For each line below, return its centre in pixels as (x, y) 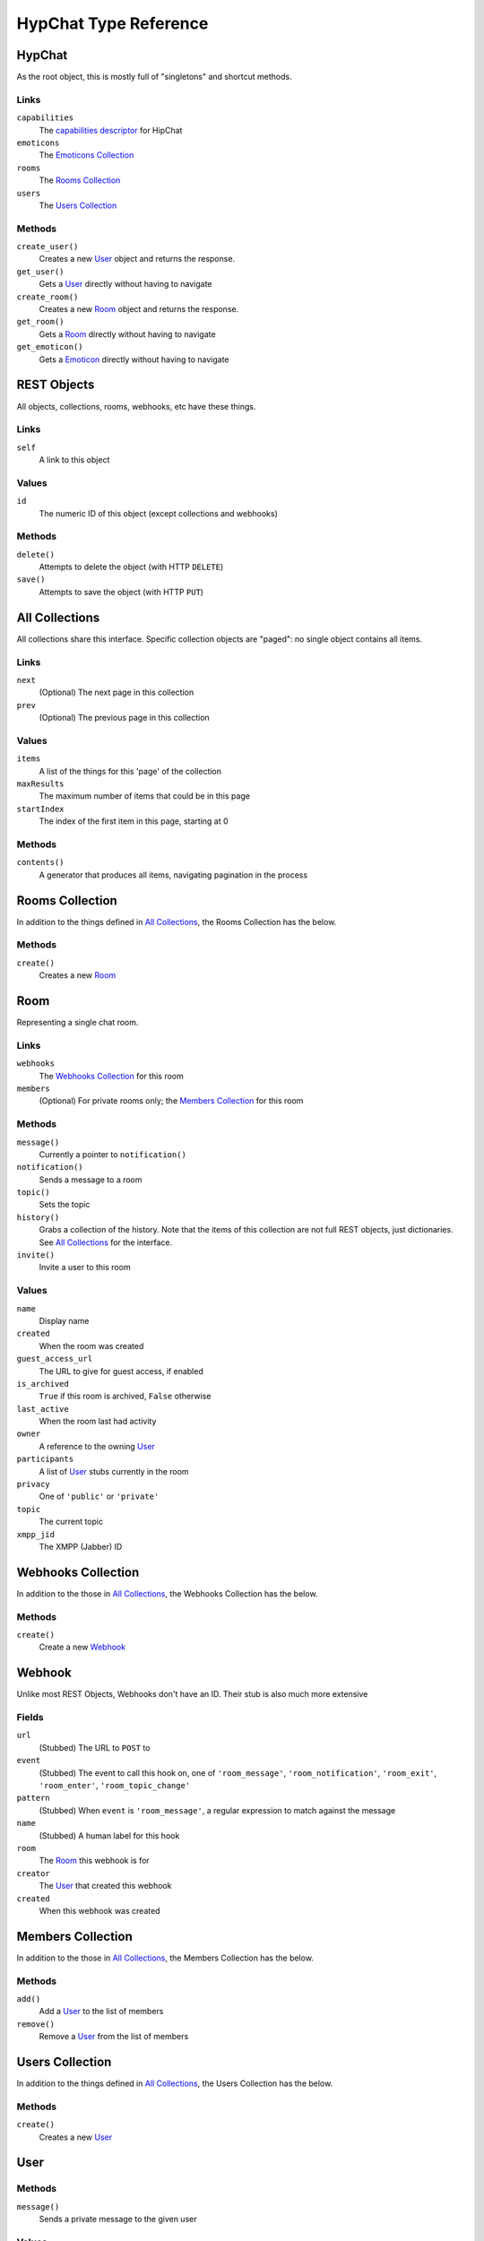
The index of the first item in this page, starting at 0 (134, 821)
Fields (30, 1718)
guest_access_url (55, 1359)
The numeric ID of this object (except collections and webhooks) (158, 513)
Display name (64, 1320)
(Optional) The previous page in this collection (124, 718)
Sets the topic (65, 1205)
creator (34, 1873)
